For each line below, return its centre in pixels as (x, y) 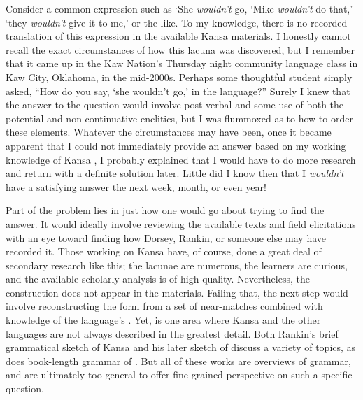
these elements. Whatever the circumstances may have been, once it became (169, 132)
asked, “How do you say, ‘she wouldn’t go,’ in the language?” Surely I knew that (178, 91)
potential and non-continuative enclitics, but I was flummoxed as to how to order (179, 118)
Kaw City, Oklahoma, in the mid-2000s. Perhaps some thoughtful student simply (179, 77)
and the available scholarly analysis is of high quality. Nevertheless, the (158, 279)
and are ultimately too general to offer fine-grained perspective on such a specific (179, 374)
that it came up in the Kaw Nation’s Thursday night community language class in (182, 63)
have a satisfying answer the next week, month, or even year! (136, 186)
